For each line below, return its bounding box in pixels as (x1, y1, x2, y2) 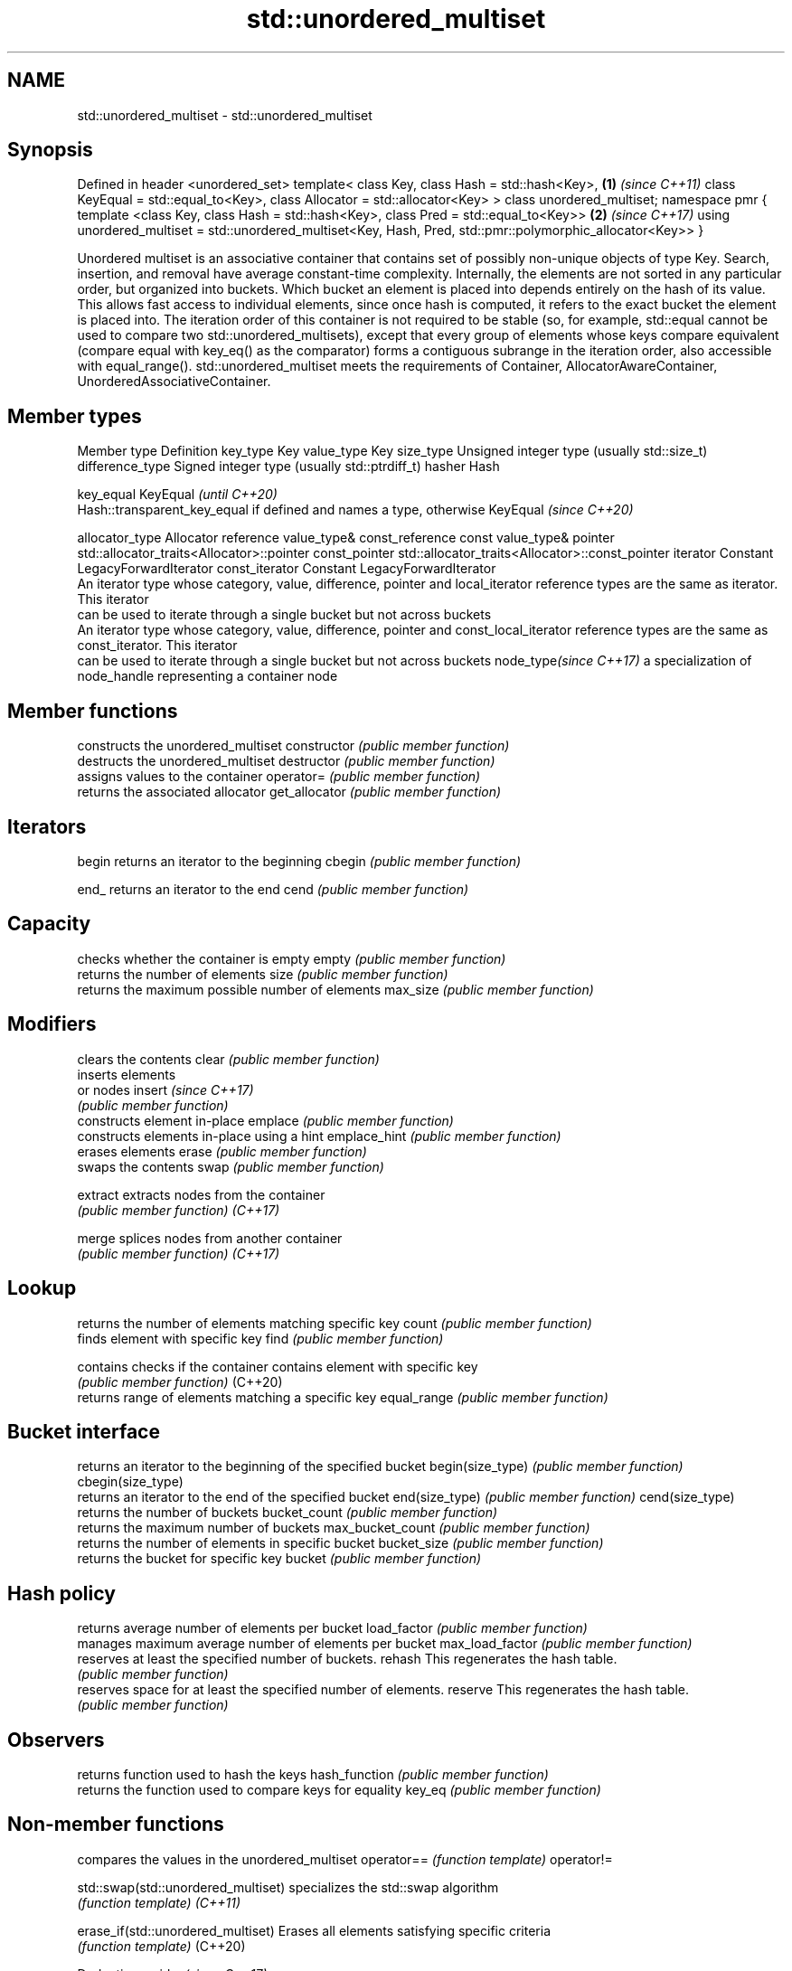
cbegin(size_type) (77, 1474, 184, 1490)
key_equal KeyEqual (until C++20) (77, 486, 278, 503)
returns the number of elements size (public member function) (77, 966, 448, 982)
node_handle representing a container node (77, 668, 338, 684)
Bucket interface (7, 1419, 160, 1443)
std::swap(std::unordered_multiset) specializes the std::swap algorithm (77, 1879, 499, 1895)
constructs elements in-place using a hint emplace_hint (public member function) (77, 1127, 561, 1144)
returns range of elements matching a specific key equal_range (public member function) (77, 1389, 608, 1405)
